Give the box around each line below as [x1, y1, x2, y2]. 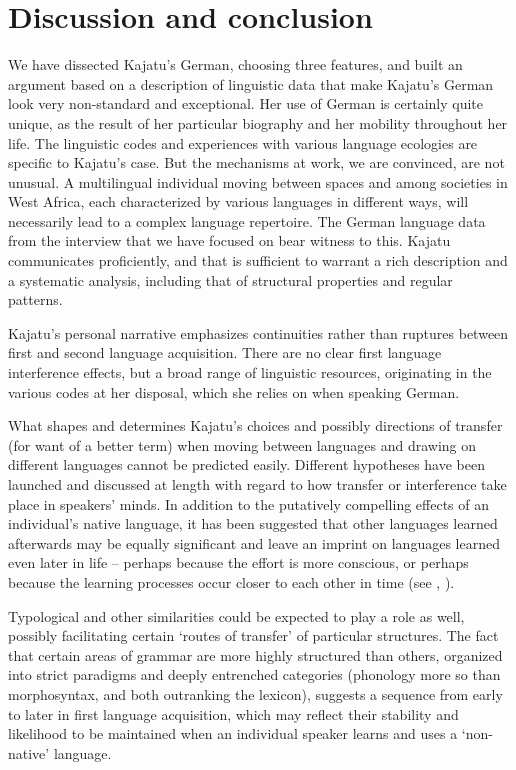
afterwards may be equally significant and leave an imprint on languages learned [8, 532, 500, 553]
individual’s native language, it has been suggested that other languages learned [8, 513, 498, 534]
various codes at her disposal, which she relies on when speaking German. [8, 381, 460, 402]
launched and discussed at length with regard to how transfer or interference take [8, 474, 507, 494]
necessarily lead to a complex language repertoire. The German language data [8, 210, 486, 231]
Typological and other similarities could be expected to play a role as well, [8, 605, 465, 626]
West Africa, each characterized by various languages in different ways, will [8, 191, 469, 212]
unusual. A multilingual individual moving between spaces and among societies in [8, 171, 508, 192]
